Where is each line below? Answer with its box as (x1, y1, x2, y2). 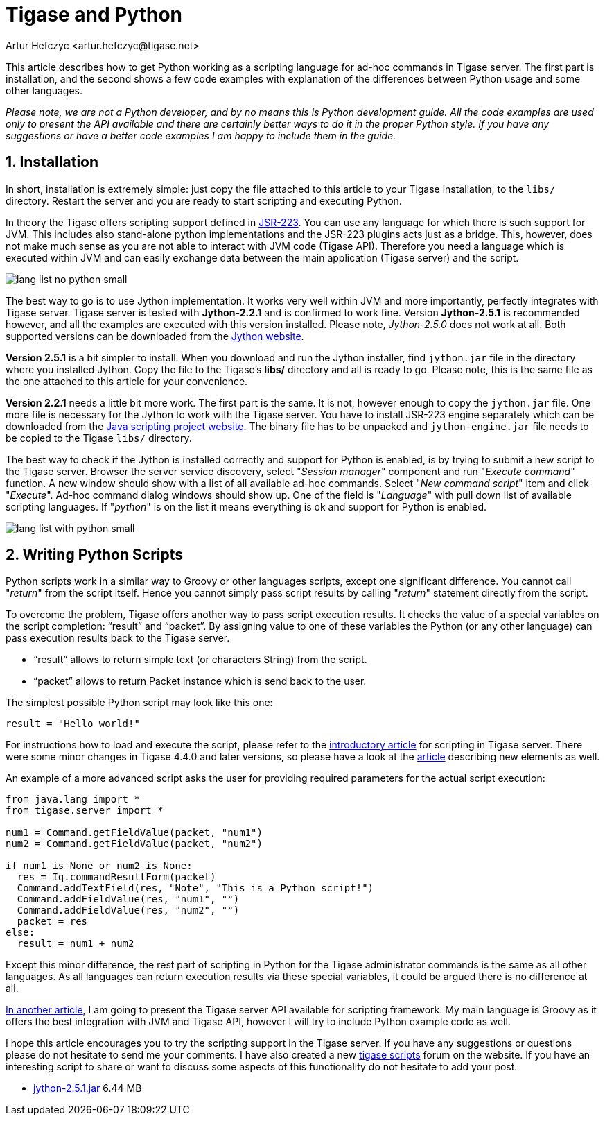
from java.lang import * (6, 794, 140, 805)
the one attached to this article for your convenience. (6, 375, 248, 387)
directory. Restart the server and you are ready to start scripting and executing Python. (6, 194, 402, 207)
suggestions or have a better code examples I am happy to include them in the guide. (6, 129, 396, 142)
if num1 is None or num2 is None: (6, 860, 193, 872)
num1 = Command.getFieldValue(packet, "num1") (6, 827, 263, 839)
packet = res (17, 916, 88, 927)
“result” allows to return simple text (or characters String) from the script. (33, 653, 367, 666)
